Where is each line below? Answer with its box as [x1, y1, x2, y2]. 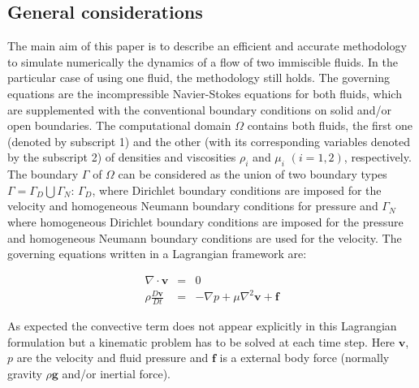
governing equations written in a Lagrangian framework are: [7, 245, 307, 262]
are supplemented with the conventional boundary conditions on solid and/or [7, 101, 391, 118]
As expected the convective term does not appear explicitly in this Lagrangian [7, 317, 397, 334]
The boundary [7, 166, 79, 183]
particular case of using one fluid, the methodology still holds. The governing [7, 69, 391, 86]
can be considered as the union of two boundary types [118, 166, 387, 183]
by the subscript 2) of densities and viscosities [7, 149, 236, 166]
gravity [7, 364, 42, 382]
